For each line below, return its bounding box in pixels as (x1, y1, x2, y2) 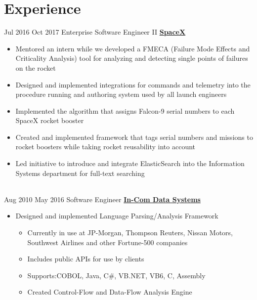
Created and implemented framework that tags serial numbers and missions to (15, 131, 253, 142)
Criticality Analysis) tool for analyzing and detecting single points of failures (15, 53, 248, 63)
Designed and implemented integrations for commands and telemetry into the (15, 79, 251, 89)
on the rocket (15, 62, 56, 73)
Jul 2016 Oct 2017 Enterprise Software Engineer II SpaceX (4, 27, 186, 37)
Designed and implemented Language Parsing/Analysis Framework (15, 211, 218, 221)
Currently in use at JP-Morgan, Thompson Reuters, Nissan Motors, (27, 227, 233, 238)
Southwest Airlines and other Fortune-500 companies (27, 237, 188, 247)
